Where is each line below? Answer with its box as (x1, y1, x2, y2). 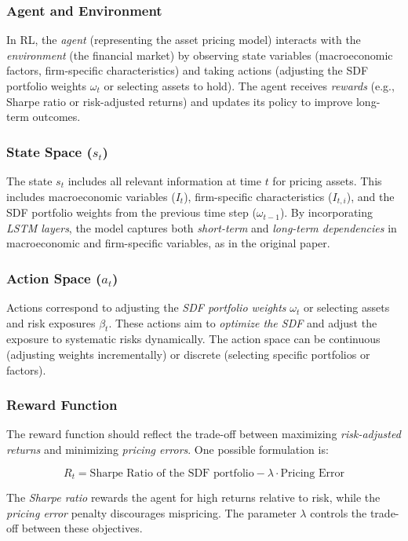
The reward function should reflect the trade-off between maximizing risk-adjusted (6, 426, 401, 442)
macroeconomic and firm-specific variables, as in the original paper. (6, 235, 330, 251)
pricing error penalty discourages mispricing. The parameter (6, 504, 297, 521)
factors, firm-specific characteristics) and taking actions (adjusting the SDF (6, 62, 369, 79)
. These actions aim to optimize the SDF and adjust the (108, 314, 377, 331)
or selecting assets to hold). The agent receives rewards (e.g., (104, 78, 395, 93)
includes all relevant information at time (67, 173, 261, 188)
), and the (346, 188, 395, 204)
